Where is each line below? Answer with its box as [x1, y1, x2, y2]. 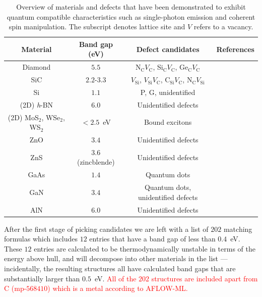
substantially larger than [4, 273, 80, 283]
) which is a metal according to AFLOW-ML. [47, 283, 188, 293]
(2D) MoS [8, 112, 39, 122]
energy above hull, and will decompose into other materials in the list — [4, 253, 228, 264]
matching [223, 223, 252, 234]
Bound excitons [144, 117, 192, 127]
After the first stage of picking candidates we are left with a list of [4, 223, 209, 234]
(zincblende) [77, 157, 115, 167]
